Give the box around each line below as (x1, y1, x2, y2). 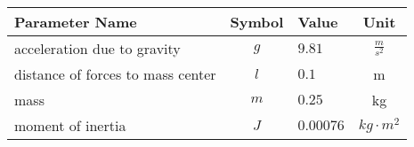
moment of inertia (14, 115, 126, 135)
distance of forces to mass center (14, 64, 216, 84)
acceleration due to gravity (14, 38, 181, 58)
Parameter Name (14, 12, 137, 32)
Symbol (230, 12, 284, 32)
